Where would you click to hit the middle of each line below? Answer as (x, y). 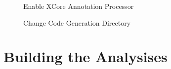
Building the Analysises (85, 56)
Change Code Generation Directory (77, 22)
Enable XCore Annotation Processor (79, 6)
